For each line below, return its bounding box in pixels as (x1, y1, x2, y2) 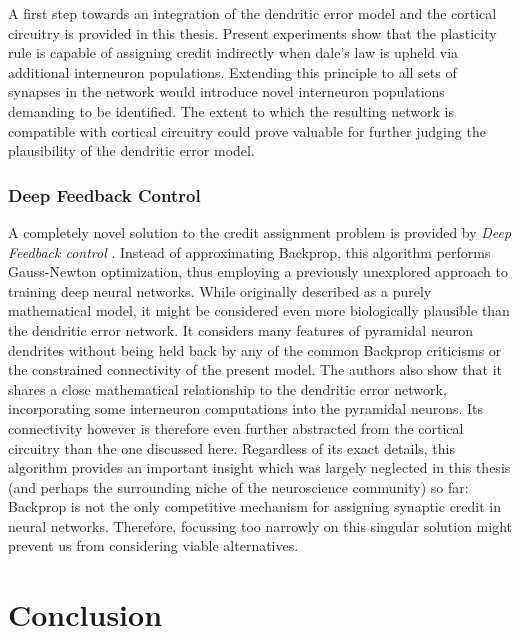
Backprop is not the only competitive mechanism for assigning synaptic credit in (8, 496, 502, 517)
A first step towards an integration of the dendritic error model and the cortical (8, 3, 497, 23)
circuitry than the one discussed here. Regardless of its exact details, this (8, 437, 455, 458)
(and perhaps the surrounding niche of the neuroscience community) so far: (8, 476, 469, 497)
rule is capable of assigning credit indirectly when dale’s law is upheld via (8, 42, 459, 63)
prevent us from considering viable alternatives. (8, 535, 299, 556)
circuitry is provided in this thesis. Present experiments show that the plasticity (8, 22, 497, 43)
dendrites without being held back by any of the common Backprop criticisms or (8, 339, 502, 360)
